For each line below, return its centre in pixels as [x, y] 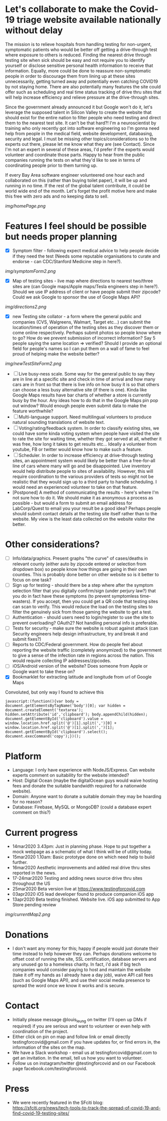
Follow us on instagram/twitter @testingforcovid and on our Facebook [84, 1063]
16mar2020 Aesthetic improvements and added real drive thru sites [81, 868]
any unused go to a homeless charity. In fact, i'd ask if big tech [77, 964]
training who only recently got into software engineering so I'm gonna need [82, 128]
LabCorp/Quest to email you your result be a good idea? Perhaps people [86, 508]
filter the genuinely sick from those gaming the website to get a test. [82, 612]
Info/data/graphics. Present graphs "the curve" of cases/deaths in [80, 558]
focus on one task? [32, 580]
